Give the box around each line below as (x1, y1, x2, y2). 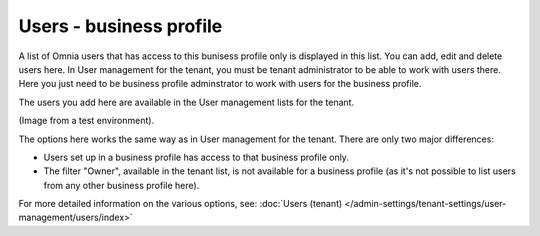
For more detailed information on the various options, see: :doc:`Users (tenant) (18, 198, 343, 210)
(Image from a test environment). (18, 115, 155, 127)
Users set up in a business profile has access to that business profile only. (43, 151, 350, 163)
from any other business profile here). (43, 179, 200, 191)
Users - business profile (18, 15, 223, 37)
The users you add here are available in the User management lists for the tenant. (18, 96, 355, 108)
